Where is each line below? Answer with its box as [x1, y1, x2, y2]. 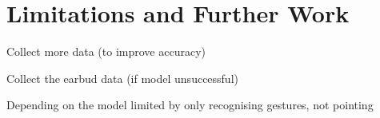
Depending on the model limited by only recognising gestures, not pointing [6, 96, 374, 113]
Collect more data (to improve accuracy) [6, 43, 206, 60]
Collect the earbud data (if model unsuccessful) [6, 69, 238, 86]
